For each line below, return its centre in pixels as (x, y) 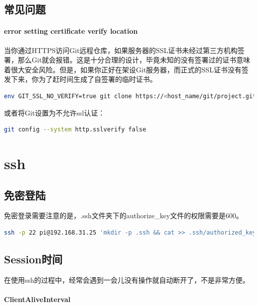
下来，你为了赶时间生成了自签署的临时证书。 (84, 79)
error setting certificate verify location (71, 31)
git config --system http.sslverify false (75, 130)
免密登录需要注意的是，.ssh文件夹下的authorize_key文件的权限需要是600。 (124, 215)
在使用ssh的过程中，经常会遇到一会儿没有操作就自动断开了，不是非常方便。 (127, 279)
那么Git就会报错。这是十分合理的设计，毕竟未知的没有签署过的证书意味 (134, 60)
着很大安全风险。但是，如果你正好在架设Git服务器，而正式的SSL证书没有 (123, 69)
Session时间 (33, 259)
